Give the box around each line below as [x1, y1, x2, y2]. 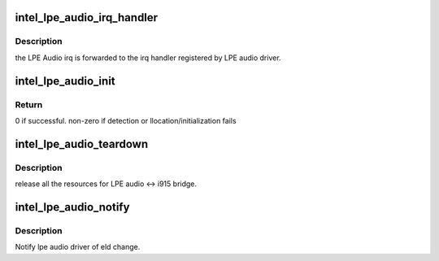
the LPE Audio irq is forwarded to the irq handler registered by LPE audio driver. [15, 53, 281, 63]
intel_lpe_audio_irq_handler [15, 11, 159, 24]
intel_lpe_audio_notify [15, 200, 130, 214]
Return [15, 98, 43, 110]
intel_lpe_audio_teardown [15, 137, 149, 150]
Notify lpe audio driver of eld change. [15, 242, 141, 252]
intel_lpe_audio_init [15, 74, 115, 88]
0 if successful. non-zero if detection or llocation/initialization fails [15, 115, 237, 125]
